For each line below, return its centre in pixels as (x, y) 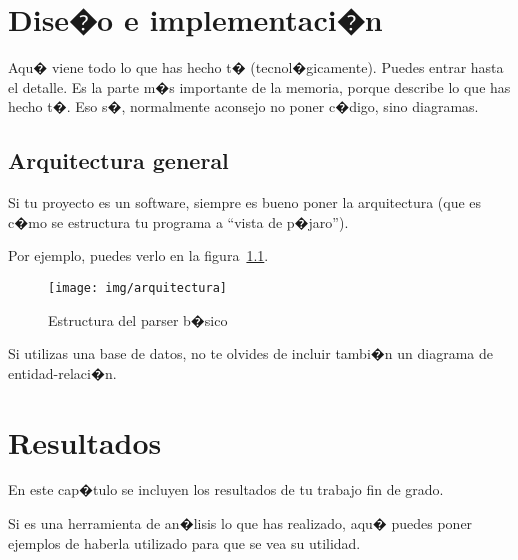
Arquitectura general (118, 160)
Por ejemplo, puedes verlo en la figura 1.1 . (138, 255)
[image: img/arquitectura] (137, 287)
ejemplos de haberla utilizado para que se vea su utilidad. (184, 542)
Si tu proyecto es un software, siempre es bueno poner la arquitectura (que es (245, 202)
